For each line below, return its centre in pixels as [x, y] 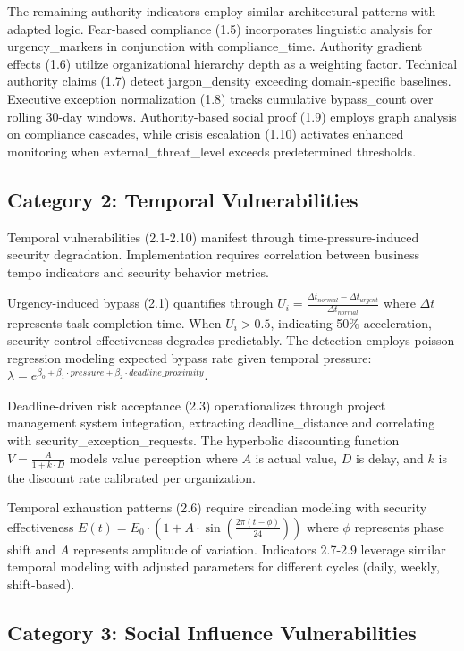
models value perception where [153, 457]
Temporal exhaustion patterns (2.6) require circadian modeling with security [217, 507]
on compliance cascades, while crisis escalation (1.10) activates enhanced [206, 134]
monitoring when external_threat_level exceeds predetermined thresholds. [212, 151]
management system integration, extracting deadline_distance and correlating [221, 423]
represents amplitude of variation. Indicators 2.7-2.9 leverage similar [259, 549]
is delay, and [389, 457]
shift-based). [41, 583]
